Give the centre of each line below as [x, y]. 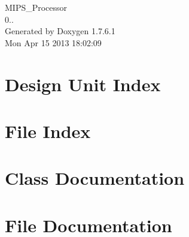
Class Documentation [95, 178]
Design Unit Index [83, 84]
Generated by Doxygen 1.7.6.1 [60, 31]
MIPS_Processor [36, 7]
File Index [48, 130]
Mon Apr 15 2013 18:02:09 [53, 42]
